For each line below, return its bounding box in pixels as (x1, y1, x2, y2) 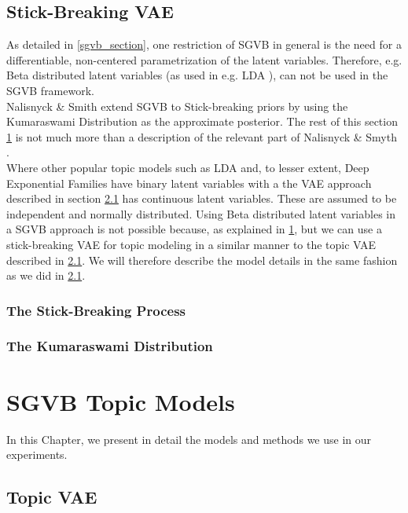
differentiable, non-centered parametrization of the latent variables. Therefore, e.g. (6, 51, 402, 68)
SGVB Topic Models (6, 385, 235, 417)
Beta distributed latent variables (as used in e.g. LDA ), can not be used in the (6, 67, 388, 83)
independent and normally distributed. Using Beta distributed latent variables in (6, 205, 396, 222)
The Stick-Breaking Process (6, 300, 186, 320)
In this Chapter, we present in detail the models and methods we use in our (6, 431, 372, 447)
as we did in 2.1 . (6, 267, 86, 284)
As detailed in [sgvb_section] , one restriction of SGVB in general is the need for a (6, 36, 402, 53)
